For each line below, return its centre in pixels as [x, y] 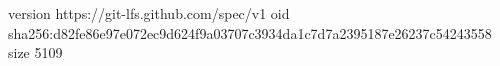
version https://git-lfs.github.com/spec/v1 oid [149, 13]
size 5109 [35, 52]
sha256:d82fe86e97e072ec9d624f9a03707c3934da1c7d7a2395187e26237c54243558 [250, 32]
